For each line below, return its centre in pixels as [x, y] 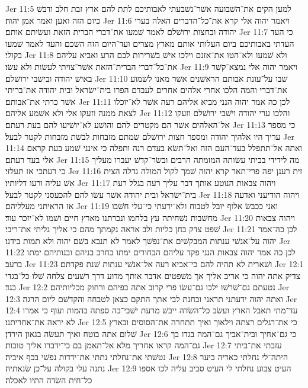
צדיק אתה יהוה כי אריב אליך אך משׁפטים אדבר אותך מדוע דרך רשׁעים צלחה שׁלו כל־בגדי [153, 275]
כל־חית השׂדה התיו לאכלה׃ [49, 380]
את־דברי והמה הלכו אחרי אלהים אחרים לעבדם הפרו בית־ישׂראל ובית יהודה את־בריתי [146, 90]
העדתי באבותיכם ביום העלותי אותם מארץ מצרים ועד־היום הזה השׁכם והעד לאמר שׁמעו [150, 43]
